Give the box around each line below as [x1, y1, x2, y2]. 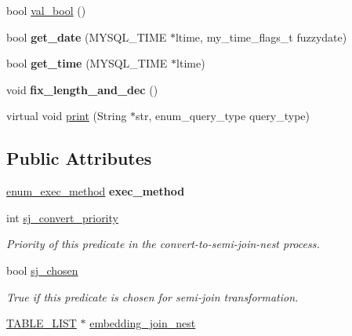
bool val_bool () [6, 2, 86, 18]
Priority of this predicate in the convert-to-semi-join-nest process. [6, 236, 320, 252]
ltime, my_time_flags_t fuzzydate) [175, 28, 347, 45]
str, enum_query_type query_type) [136, 108, 310, 124]
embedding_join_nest [89, 315, 196, 331]
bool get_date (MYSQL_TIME [6, 28, 167, 45]
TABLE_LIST [6, 315, 77, 331]
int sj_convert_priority [6, 209, 118, 225]
